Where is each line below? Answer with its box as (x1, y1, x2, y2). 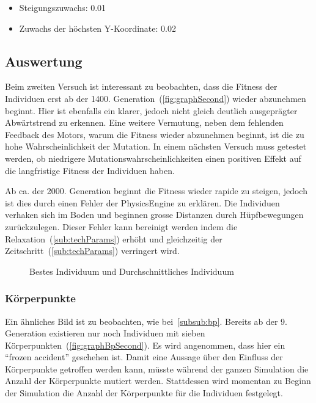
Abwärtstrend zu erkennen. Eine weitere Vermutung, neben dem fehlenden (5, 116, 284, 129)
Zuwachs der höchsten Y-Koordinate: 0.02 (19, 21, 176, 34)
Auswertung (5, 51, 83, 70)
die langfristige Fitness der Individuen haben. (5, 164, 175, 176)
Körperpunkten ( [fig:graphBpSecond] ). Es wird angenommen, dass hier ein (5, 338, 285, 351)
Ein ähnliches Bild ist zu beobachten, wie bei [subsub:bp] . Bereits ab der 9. (5, 314, 287, 327)
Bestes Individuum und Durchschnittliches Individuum (29, 264, 234, 277)
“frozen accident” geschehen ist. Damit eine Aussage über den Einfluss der (5, 350, 283, 363)
